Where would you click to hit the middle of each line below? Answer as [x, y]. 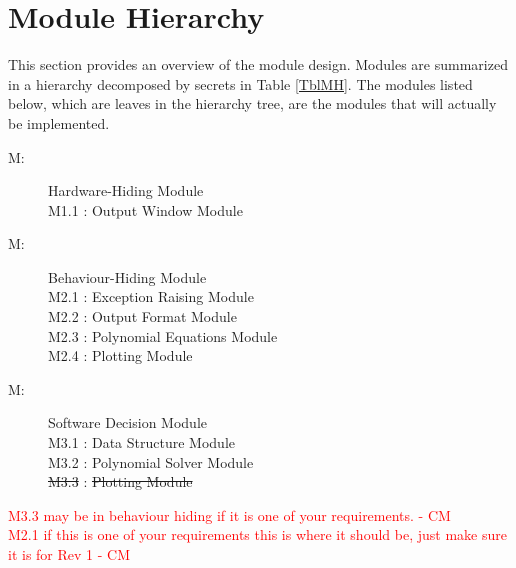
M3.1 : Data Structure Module [141, 442]
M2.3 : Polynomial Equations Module [163, 335]
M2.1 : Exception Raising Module [151, 296]
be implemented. [59, 122]
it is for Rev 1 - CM [69, 554]
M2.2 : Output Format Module [142, 316]
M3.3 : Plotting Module [120, 481]
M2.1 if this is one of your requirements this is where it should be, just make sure [257, 534]
